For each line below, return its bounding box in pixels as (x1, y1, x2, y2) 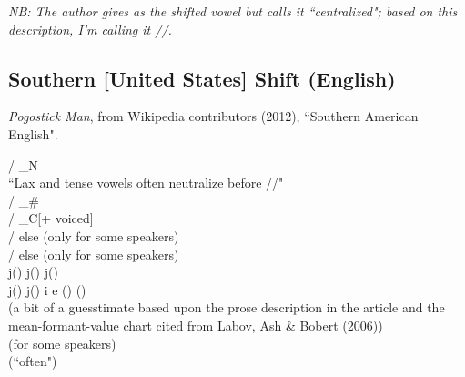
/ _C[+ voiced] (8, 209, 94, 228)
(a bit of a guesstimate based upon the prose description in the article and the (8, 298, 445, 317)
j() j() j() (8, 262, 58, 281)
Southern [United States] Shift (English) (8, 64, 396, 92)
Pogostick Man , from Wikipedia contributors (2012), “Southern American (8, 107, 419, 126)
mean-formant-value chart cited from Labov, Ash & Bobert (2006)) (8, 315, 383, 334)
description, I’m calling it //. (8, 19, 172, 38)
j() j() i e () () (8, 280, 86, 299)
